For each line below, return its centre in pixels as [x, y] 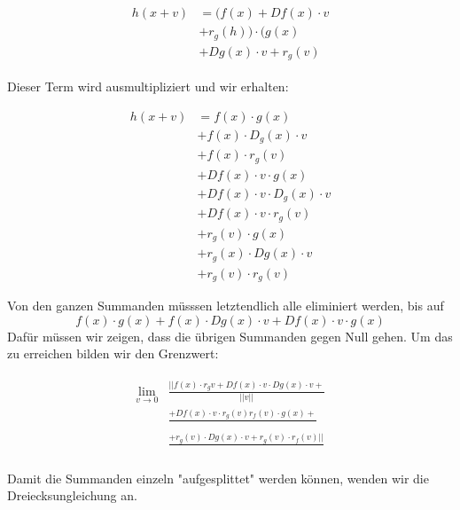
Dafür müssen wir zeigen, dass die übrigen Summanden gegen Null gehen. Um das [230, 336]
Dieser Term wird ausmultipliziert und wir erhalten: [148, 86]
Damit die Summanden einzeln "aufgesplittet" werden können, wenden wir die [218, 478]
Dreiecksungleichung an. [72, 495]
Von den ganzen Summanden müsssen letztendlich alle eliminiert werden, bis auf [226, 306]
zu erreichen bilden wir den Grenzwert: [113, 353]
